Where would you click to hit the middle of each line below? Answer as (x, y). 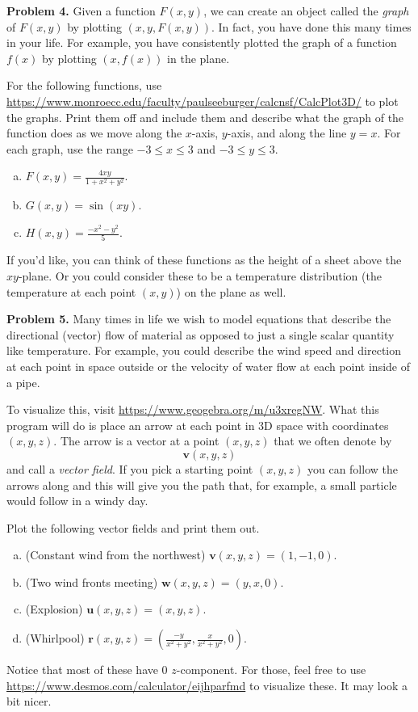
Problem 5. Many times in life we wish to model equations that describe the (199, 319)
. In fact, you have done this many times (311, 26)
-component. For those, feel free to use (271, 670)
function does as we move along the (94, 133)
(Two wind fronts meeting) (92, 581)
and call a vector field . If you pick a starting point (130, 468)
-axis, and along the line (287, 133)
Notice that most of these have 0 (87, 670)
